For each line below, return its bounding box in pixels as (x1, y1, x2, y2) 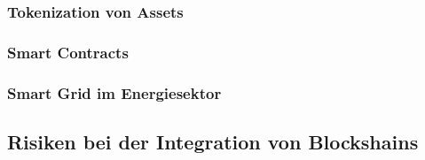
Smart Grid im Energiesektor (7, 81, 222, 103)
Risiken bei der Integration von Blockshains (7, 127, 419, 155)
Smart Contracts (7, 41, 129, 63)
